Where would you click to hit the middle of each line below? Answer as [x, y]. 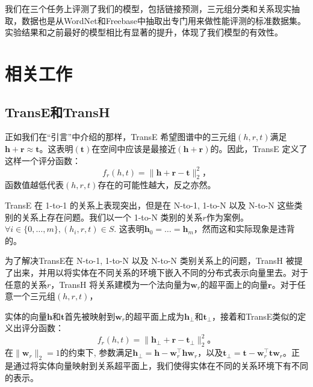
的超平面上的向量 [234, 284]
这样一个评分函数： [43, 160]
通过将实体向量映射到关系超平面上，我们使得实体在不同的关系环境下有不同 [160, 366]
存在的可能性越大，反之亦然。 [157, 185]
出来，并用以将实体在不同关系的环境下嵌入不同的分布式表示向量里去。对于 [160, 272]
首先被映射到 [90, 316]
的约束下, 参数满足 [96, 352]
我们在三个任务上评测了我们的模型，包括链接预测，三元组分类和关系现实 [148, 8]
